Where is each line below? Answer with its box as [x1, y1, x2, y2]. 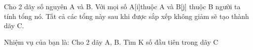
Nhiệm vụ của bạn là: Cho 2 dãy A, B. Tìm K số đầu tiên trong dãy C [4, 36, 218, 47]
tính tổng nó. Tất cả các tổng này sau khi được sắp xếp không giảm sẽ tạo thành [4, 11, 249, 21]
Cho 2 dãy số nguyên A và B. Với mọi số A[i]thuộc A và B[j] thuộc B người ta [4, 1, 241, 11]
